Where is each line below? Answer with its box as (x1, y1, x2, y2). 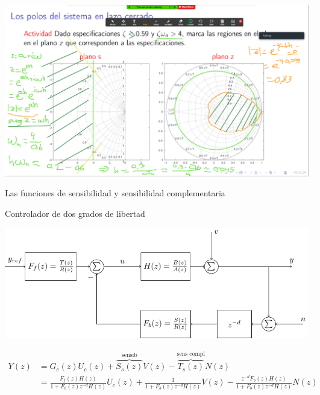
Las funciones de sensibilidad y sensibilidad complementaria (5, 187, 225, 199)
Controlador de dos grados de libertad (5, 207, 145, 219)
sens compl (177, 351, 205, 358)
